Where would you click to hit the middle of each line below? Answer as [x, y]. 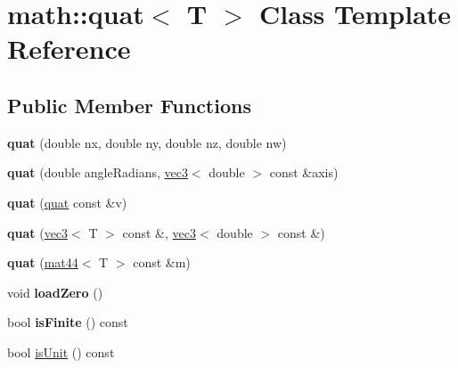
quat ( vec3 [38, 232]
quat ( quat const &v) [67, 202]
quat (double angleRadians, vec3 [98, 172]
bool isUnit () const [61, 352]
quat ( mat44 [43, 262]
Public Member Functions [129, 105]
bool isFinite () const [68, 322]
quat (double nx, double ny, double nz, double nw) [147, 142]
